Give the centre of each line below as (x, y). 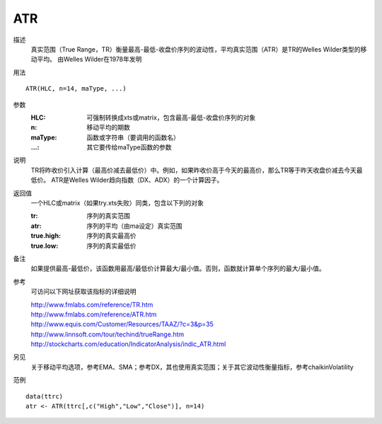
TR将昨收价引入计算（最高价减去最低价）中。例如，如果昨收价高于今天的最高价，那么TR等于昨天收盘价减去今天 (194, 170)
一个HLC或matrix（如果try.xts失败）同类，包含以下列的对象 (117, 203)
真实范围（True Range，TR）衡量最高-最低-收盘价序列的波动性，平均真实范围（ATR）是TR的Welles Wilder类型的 (196, 49)
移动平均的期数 (108, 127)
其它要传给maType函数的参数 (129, 147)
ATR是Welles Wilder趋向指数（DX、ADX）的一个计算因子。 (137, 180)
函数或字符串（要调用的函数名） (133, 137)
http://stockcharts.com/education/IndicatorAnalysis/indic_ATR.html (128, 344)
